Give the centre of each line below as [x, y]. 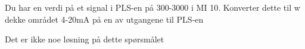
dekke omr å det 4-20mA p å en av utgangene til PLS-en [104, 19]
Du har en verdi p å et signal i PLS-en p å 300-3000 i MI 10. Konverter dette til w [152, 7]
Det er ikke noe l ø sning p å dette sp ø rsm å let [85, 39]
